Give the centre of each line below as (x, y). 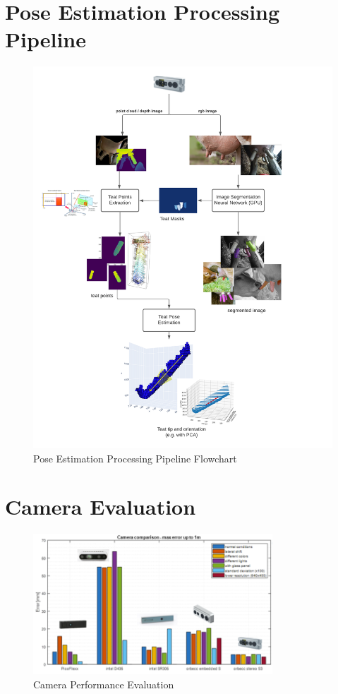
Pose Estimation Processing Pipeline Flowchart (135, 458)
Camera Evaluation (101, 507)
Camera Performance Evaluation (104, 684)
